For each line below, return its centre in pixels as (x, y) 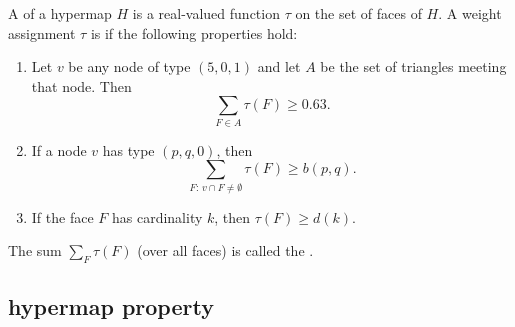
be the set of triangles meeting (413, 66)
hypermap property (111, 306)
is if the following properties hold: (194, 32)
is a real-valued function (206, 13)
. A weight (470, 13)
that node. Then (81, 85)
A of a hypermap (60, 13)
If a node (59, 149)
